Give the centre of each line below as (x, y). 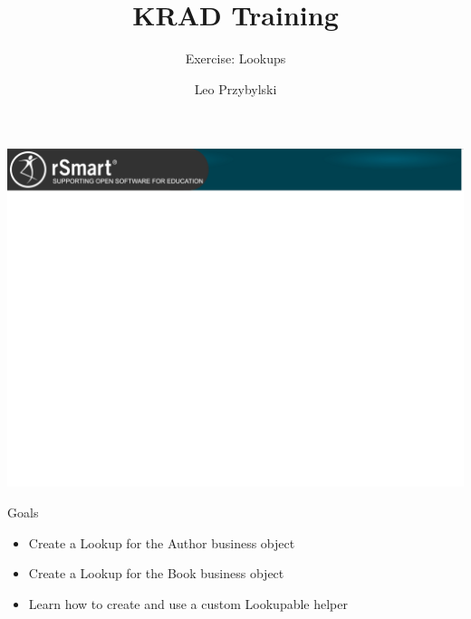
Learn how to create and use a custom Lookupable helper (188, 603)
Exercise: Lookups (235, 58)
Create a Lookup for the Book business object (156, 573)
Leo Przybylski (235, 88)
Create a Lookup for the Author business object (162, 542)
